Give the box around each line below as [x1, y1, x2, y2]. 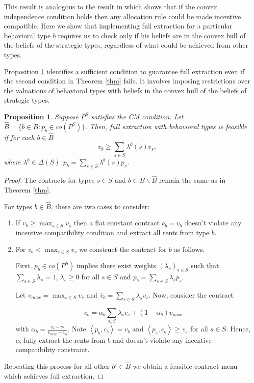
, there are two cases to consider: [51, 201, 150, 211]
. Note [67, 324, 86, 334]
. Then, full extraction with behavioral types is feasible [85, 121, 247, 131]
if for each [4, 132, 35, 142]
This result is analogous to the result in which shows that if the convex [4, 1, 217, 11]
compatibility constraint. [15, 344, 90, 355]
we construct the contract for [79, 244, 167, 254]
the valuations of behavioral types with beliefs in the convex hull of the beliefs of [4, 85, 247, 95]
